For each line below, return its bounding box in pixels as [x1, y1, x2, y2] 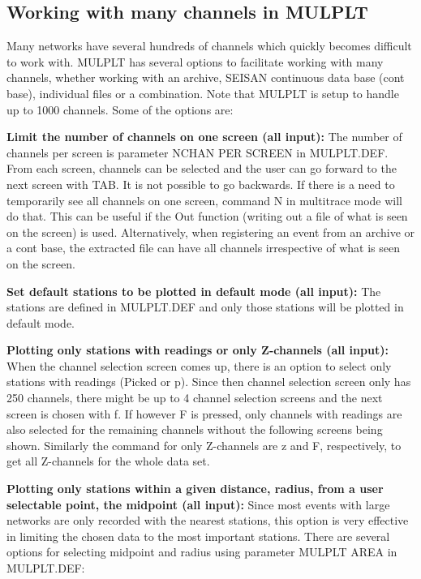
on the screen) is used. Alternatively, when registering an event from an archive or [6, 223, 415, 240]
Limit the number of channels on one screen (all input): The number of [6, 128, 402, 145]
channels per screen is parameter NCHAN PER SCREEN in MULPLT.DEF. [6, 144, 389, 161]
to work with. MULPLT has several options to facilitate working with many [6, 53, 384, 70]
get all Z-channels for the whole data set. [6, 452, 210, 470]
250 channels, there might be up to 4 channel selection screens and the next [6, 389, 383, 406]
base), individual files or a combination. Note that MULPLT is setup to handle [6, 84, 399, 101]
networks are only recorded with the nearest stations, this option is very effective [6, 512, 409, 529]
